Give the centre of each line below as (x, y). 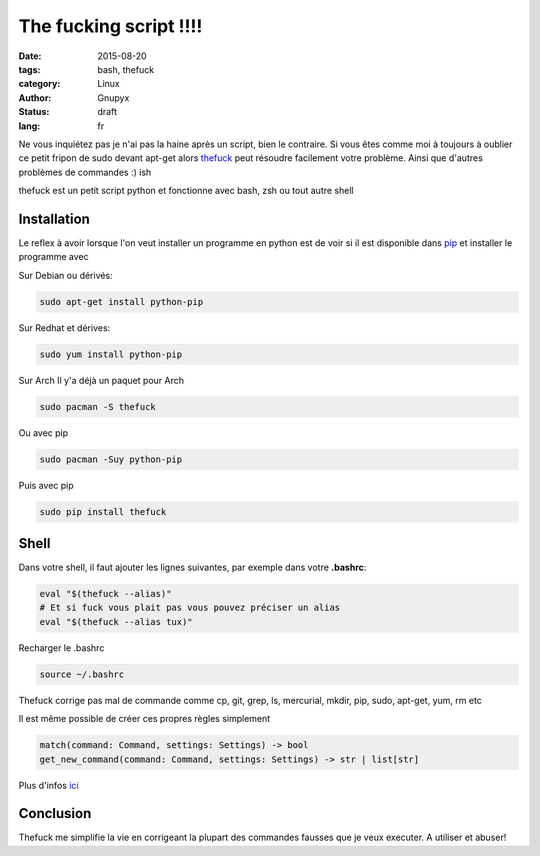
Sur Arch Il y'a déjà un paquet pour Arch (101, 380)
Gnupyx (113, 97)
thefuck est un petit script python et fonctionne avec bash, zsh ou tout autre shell (186, 191)
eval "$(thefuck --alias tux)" (116, 621)
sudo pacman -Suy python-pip (111, 459)
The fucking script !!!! (110, 26)
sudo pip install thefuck (103, 511)
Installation (54, 218)
